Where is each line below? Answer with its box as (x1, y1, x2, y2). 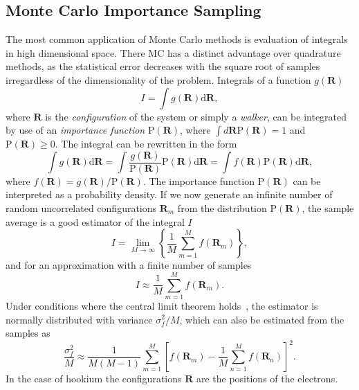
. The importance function (142, 173, 255, 188)
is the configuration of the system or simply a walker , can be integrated (45, 109, 347, 123)
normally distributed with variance (6, 312, 153, 326)
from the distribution (177, 201, 267, 215)
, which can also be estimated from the (179, 312, 344, 326)
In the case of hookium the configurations (6, 371, 182, 386)
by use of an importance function (6, 123, 145, 137)
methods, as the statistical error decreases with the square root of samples (6, 59, 320, 73)
